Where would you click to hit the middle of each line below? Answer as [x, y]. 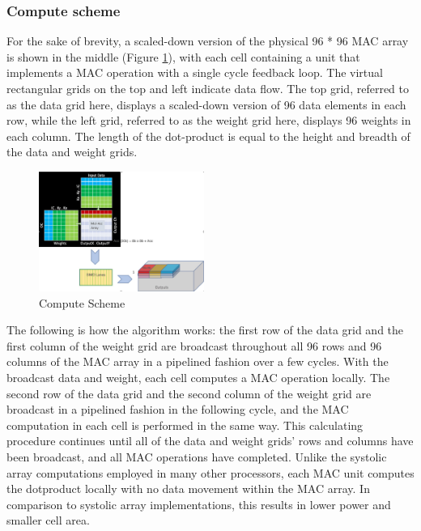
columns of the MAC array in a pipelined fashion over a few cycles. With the [198, 361]
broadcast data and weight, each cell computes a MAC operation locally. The [198, 377]
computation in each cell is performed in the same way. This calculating [185, 425]
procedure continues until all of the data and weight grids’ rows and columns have [210, 441]
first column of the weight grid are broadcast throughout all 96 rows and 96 [194, 345]
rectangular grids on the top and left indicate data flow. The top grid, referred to [208, 88]
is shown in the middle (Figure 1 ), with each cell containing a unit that [183, 56]
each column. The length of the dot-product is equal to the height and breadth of [208, 136]
